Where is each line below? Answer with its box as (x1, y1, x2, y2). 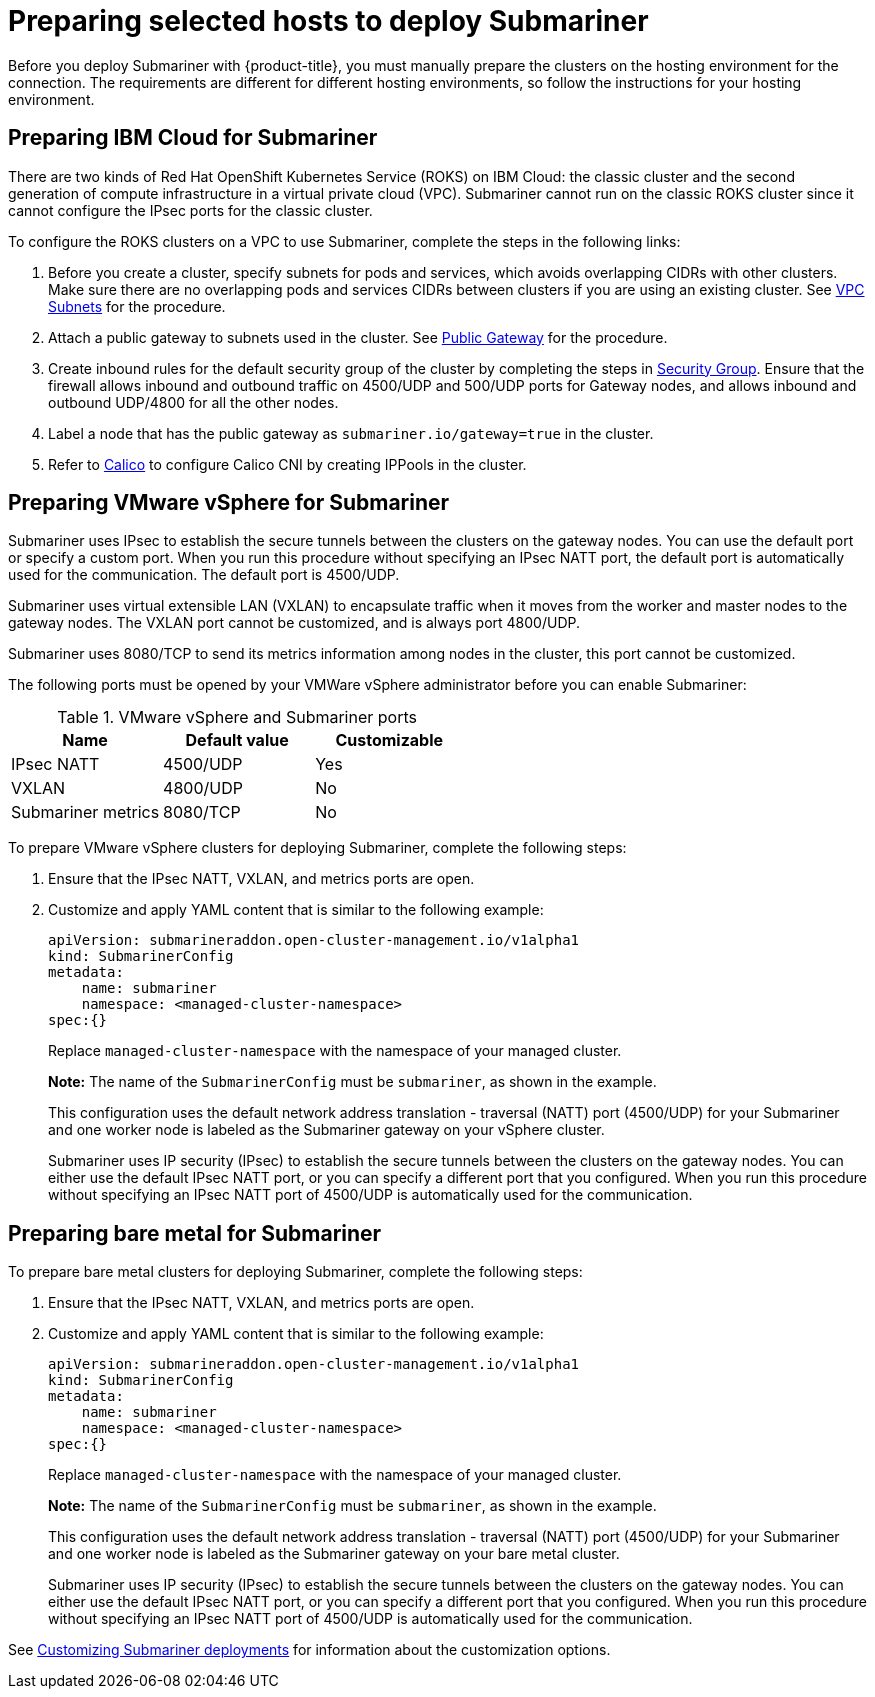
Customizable (335, 730, 444, 751)
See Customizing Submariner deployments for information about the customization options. (8, 1641, 611, 1659)
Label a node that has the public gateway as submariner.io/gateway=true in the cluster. (48, 424, 654, 442)
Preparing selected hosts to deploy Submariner (8, 4, 649, 38)
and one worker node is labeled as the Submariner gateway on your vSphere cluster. (48, 1121, 605, 1139)
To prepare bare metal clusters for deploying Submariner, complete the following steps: (8, 1263, 583, 1281)
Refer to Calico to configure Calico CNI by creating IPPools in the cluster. (48, 455, 527, 473)
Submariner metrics (11, 802, 160, 823)
